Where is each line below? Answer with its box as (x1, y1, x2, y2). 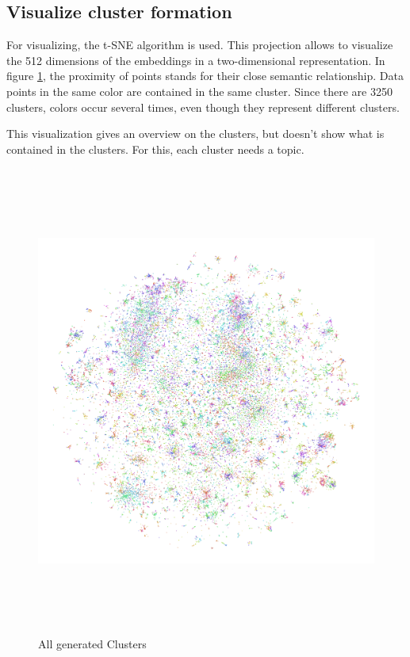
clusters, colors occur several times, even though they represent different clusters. (6, 98, 400, 115)
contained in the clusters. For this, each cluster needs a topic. (6, 140, 305, 157)
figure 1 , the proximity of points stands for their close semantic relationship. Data (6, 67, 404, 84)
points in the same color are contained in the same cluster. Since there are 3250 (6, 82, 393, 99)
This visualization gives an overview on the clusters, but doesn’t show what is (6, 125, 385, 142)
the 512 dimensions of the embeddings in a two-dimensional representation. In (6, 52, 385, 68)
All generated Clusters (38, 635, 147, 651)
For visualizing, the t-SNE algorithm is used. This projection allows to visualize (6, 36, 393, 53)
